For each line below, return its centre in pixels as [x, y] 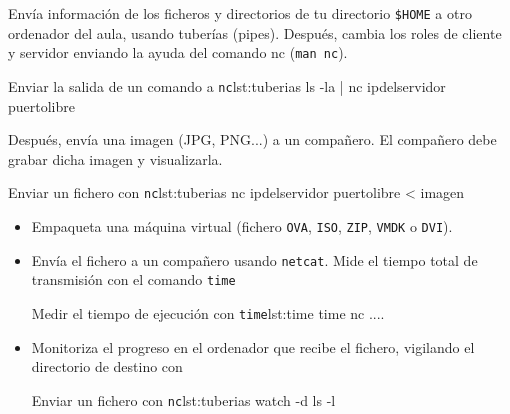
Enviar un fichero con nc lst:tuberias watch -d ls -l [183, 399]
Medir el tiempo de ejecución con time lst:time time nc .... [208, 312]
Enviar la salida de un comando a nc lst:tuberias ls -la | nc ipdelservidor [227, 85]
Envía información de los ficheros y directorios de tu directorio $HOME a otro [240, 13]
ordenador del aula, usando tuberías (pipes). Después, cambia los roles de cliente [255, 32]
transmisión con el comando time [133, 279]
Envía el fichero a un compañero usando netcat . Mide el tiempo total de [254, 259]
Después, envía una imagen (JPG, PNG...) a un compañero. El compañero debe [252, 139]
